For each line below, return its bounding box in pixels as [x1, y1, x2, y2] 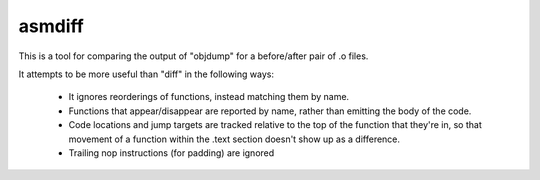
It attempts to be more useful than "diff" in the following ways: [18, 68, 275, 80]
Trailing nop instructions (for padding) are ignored [68, 146, 275, 159]
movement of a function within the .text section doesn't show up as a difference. [68, 133, 400, 145]
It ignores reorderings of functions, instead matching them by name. [68, 91, 350, 103]
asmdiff [18, 15, 84, 37]
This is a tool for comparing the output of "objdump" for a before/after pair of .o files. [18, 50, 369, 62]
